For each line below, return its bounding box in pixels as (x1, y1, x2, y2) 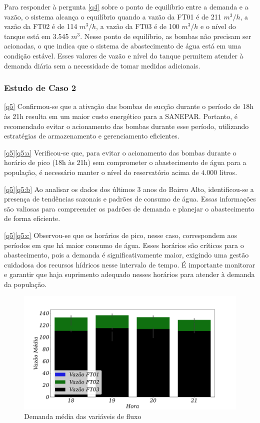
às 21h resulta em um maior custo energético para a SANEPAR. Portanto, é (4, 110, 238, 121)
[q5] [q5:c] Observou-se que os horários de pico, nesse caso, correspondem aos (4, 229, 237, 240)
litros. (219, 166, 237, 177)
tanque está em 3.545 (4, 30, 69, 41)
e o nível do (200, 21, 236, 31)
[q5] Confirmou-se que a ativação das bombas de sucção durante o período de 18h (4, 101, 253, 111)
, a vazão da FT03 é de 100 (96, 21, 179, 31)
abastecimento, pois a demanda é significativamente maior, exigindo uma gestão (4, 249, 249, 260)
